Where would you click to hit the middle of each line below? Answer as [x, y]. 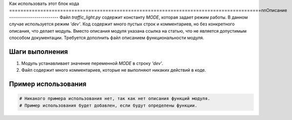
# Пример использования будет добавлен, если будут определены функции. [108, 105]
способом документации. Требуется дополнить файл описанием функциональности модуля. [106, 38]
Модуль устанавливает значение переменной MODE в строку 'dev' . [92, 63]
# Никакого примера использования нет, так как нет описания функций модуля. [115, 99]
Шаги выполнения [38, 51]
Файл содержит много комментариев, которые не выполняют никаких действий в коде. [114, 70]
